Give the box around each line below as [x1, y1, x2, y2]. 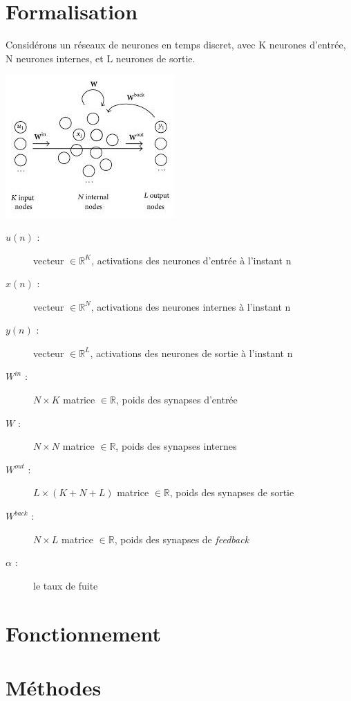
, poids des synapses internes [115, 439, 237, 453]
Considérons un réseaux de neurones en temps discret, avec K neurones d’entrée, [6, 37, 346, 52]
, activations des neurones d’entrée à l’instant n [91, 253, 292, 267]
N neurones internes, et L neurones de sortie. [6, 51, 196, 65]
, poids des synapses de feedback [114, 531, 249, 546]
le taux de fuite [33, 578, 98, 592]
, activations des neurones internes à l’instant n [91, 299, 291, 313]
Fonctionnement [6, 619, 162, 647]
